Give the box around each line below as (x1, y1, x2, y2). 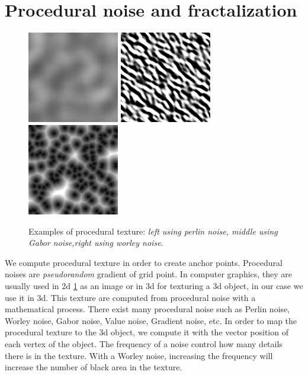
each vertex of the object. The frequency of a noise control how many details (5, 338, 283, 350)
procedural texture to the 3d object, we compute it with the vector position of (5, 326, 288, 338)
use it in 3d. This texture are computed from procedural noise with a (5, 291, 256, 303)
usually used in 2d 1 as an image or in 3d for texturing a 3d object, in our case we (5, 280, 303, 292)
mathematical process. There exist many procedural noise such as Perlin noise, (5, 303, 290, 315)
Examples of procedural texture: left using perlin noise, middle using (28, 225, 278, 237)
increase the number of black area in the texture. (5, 361, 182, 373)
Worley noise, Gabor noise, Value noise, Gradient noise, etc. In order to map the (5, 314, 297, 326)
